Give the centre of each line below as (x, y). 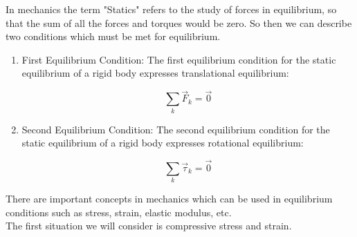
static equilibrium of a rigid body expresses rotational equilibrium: (163, 143)
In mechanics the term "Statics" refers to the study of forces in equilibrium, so (171, 9)
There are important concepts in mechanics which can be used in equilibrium (169, 199)
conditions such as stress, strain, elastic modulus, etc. (119, 212)
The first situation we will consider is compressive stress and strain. (149, 226)
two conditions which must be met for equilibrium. (113, 36)
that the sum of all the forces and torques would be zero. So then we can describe (179, 22)
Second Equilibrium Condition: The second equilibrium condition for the (176, 129)
